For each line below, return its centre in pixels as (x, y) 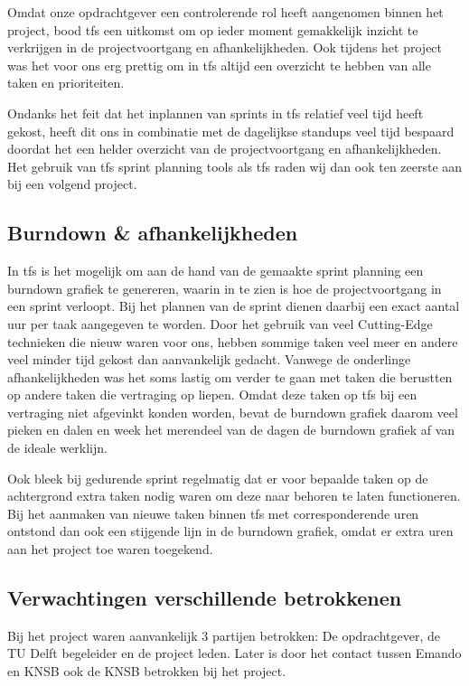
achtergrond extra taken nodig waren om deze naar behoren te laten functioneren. (234, 496)
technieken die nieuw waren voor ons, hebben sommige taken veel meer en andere (233, 341)
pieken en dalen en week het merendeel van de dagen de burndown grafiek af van (231, 430)
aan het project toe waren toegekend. (110, 549)
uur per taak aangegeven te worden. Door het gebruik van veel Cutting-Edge (220, 323)
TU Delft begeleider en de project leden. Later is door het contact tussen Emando (234, 653)
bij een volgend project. (72, 184)
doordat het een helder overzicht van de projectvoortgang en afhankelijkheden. (225, 149)
